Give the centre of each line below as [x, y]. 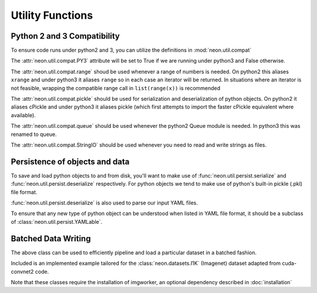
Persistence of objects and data [70, 161]
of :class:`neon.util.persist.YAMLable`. [57, 222]
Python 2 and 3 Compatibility [65, 36]
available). [23, 115]
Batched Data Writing [51, 238]
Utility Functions [52, 15]
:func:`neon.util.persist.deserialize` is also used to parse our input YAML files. [104, 203]
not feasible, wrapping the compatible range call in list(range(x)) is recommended [116, 88]
